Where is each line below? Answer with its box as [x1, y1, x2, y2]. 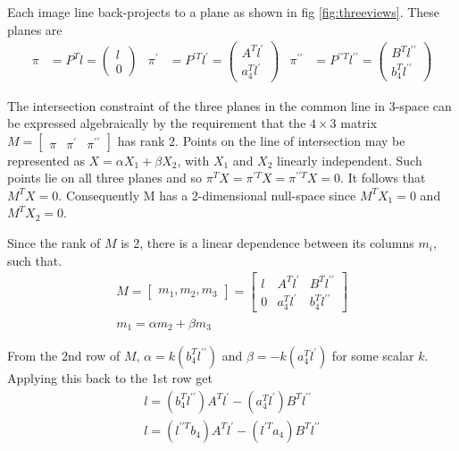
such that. [7, 251, 63, 269]
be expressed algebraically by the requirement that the [7, 114, 306, 132]
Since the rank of [7, 234, 101, 252]
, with [177, 150, 210, 169]
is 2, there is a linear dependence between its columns [121, 234, 414, 252]
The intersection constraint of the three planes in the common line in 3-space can [7, 96, 452, 115]
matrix [340, 114, 378, 132]
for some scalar [331, 345, 414, 364]
